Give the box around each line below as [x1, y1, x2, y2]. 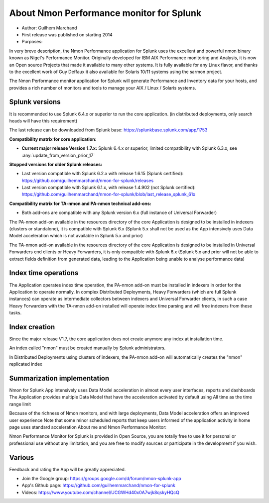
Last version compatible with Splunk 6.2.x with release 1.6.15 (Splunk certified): [21, 171, 184, 177]
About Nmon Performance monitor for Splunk [9, 7, 202, 18]
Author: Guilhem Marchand [21, 25, 77, 31]
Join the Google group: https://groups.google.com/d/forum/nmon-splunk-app [21, 476, 181, 482]
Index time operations [9, 269, 79, 277]
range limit [9, 401, 31, 407]
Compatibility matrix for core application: [9, 136, 97, 142]
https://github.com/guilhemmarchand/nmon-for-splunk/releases [21, 177, 154, 184]
